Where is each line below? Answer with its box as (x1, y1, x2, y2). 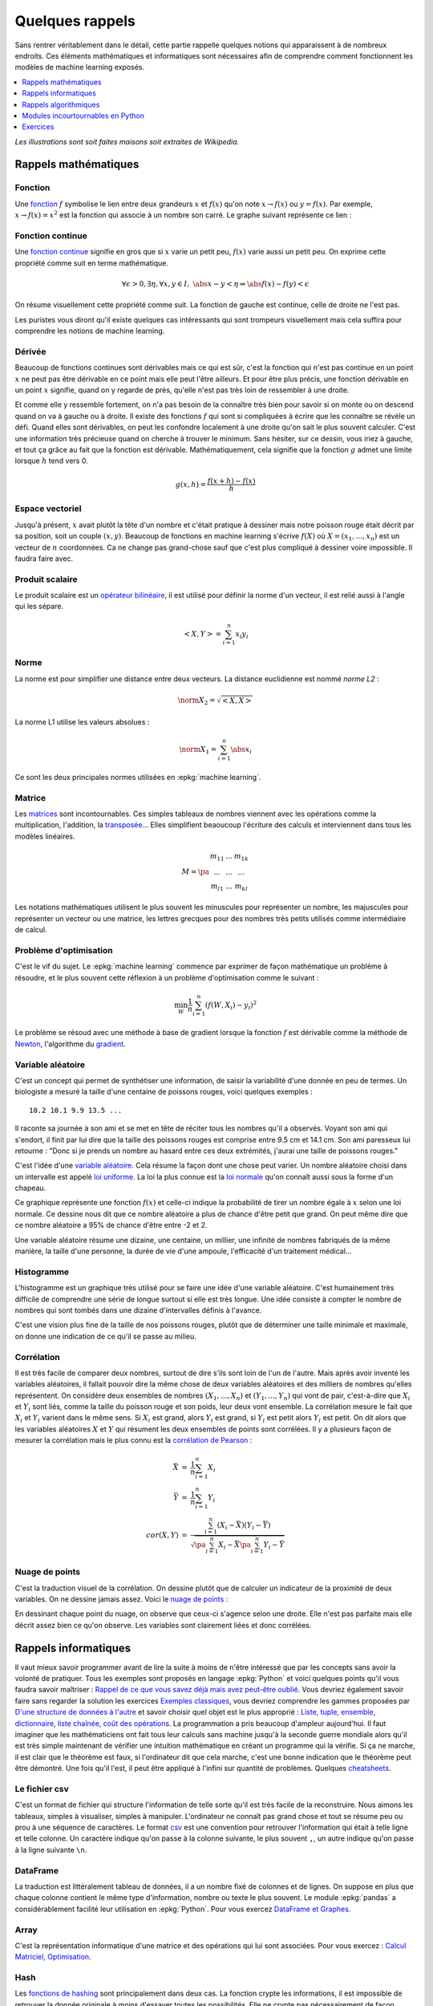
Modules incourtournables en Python (22, 111, 144, 120)
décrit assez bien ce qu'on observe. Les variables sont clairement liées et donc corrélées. (14, 1620, 312, 1630)
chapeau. (14, 1184, 47, 1193)
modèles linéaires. (14, 831, 75, 841)
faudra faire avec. (14, 554, 74, 563)
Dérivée (14, 346, 47, 357)
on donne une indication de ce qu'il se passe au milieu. (14, 1331, 196, 1341)
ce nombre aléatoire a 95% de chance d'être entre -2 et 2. (14, 1220, 208, 1230)
